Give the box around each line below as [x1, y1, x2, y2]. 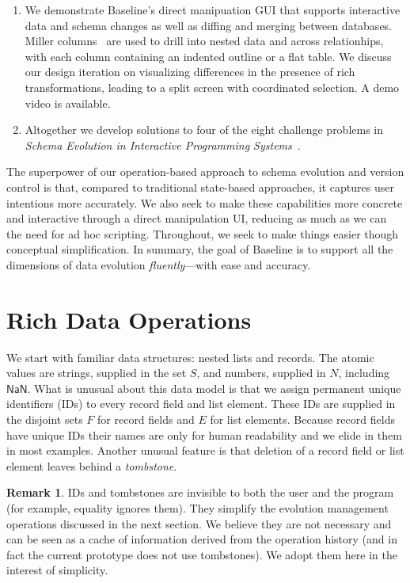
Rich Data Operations [6, 303, 252, 335]
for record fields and [97, 411, 195, 427]
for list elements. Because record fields [210, 411, 395, 427]
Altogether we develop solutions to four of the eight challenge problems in [25, 121, 384, 138]
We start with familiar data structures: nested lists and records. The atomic [6, 349, 374, 365]
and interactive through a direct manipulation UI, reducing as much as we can [6, 210, 387, 227]
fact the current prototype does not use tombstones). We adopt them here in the [6, 546, 397, 562]
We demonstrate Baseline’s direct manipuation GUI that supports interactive [25, 2, 401, 17]
